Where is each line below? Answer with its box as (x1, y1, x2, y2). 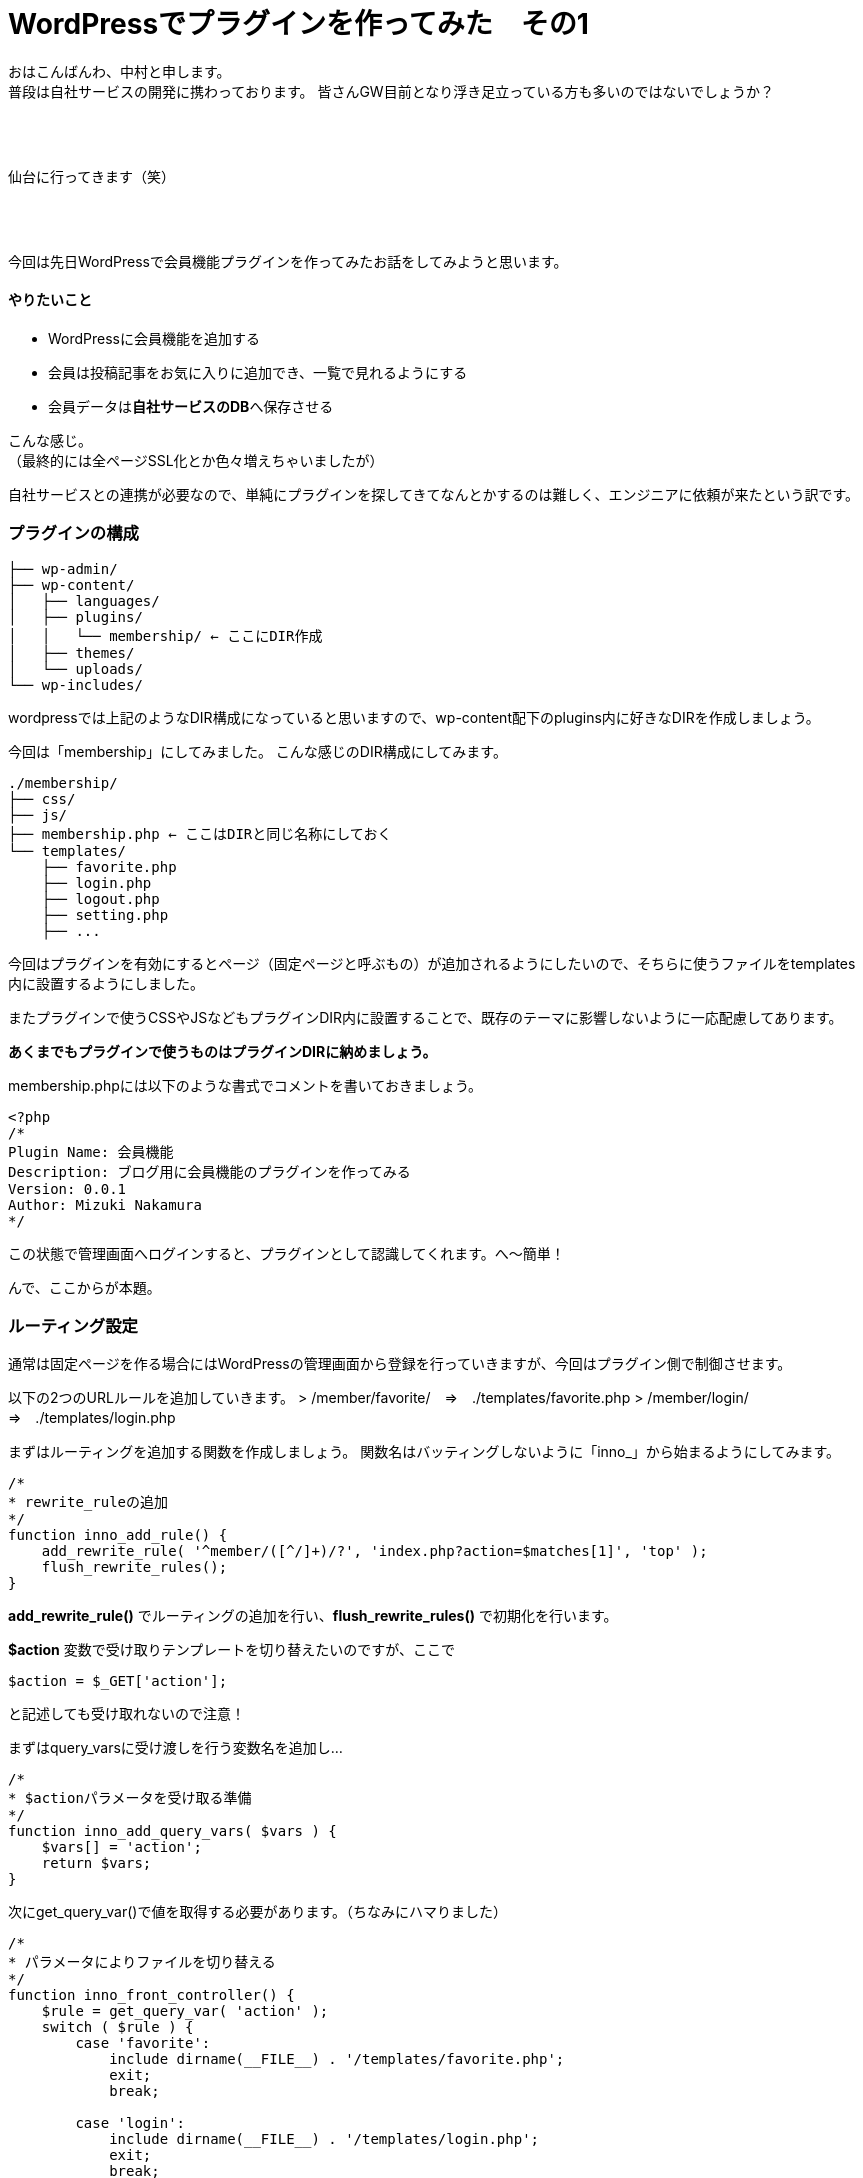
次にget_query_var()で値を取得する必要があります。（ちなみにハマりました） (8, 1903, 507, 1921)
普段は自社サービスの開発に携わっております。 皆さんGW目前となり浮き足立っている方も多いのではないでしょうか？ (8, 82, 775, 100)
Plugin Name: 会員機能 (8, 1143, 174, 1160)
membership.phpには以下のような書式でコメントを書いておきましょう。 (8, 1076, 483, 1094)
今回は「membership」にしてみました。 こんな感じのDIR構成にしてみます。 (8, 742, 507, 760)
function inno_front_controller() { (8, 1987, 295, 2004)
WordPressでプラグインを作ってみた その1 (8, 7, 589, 41)
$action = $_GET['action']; (8, 1673, 228, 1690)
